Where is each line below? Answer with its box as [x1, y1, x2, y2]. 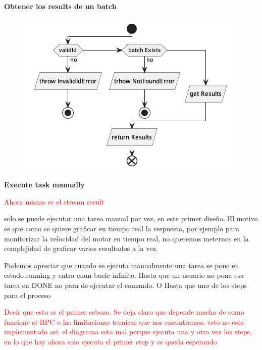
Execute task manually [4, 179, 85, 190]
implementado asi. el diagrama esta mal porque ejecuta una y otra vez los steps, [4, 326, 252, 337]
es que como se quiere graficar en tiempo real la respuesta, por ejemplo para [4, 223, 240, 233]
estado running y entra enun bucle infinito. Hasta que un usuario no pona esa [4, 270, 244, 280]
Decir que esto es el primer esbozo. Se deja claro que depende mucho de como [4, 307, 244, 317]
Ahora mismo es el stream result [4, 196, 104, 207]
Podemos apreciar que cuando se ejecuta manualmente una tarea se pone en [4, 260, 239, 270]
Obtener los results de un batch [4, 1, 117, 11]
